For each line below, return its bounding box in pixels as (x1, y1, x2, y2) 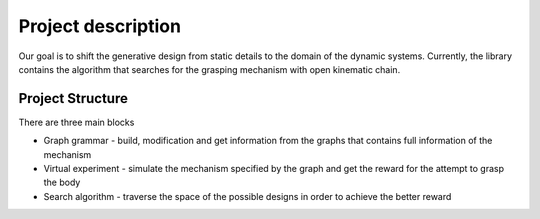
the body (43, 176, 81, 189)
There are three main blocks (18, 116, 135, 128)
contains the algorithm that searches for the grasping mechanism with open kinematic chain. (18, 63, 401, 75)
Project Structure (18, 90, 129, 107)
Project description (18, 15, 182, 37)
